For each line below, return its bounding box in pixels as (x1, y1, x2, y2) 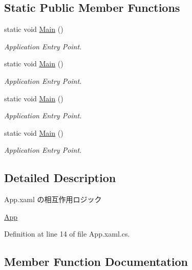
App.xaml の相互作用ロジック (4, 194, 102, 205)
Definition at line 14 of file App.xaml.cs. (4, 228, 130, 239)
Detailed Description (4, 170, 116, 186)
